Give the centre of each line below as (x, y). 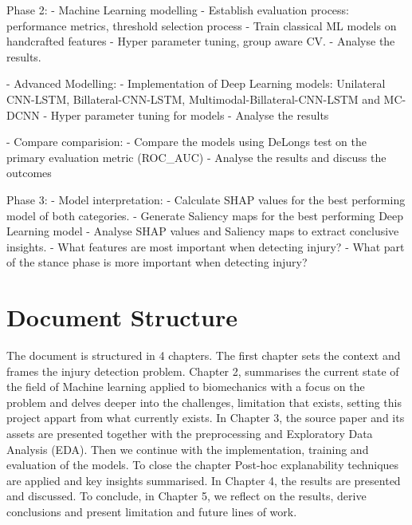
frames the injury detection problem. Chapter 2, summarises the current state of (203, 371)
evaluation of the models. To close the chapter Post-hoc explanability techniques (203, 465)
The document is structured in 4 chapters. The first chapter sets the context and (204, 355)
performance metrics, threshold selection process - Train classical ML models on (202, 25)
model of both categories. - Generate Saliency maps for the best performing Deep (205, 215)
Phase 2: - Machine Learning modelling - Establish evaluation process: (178, 10)
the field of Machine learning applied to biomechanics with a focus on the (186, 387)
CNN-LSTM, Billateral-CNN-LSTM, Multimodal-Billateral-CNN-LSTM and (193, 99)
